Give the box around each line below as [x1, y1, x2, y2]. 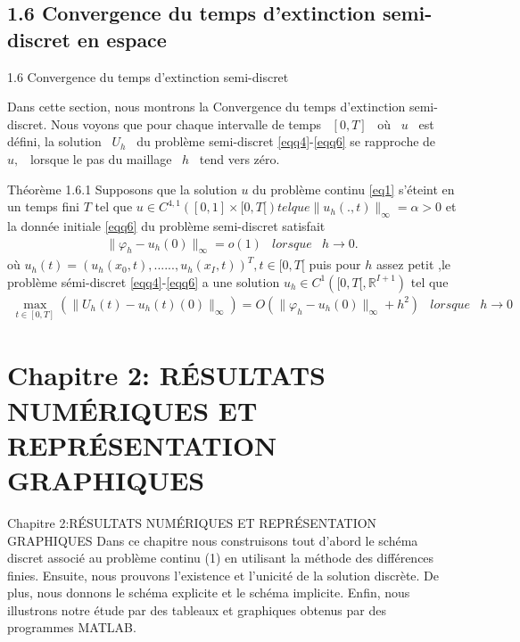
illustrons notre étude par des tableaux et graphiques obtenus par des [7, 600, 386, 619]
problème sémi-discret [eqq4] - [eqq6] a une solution [7, 272, 280, 291]
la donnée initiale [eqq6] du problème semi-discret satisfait [7, 216, 326, 235]
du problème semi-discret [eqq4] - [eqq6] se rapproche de [136, 132, 436, 151]
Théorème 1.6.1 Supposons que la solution [7, 179, 237, 198]
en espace [77, 25, 167, 53]
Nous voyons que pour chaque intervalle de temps [51, 114, 321, 133]
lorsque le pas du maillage [29, 149, 172, 168]
